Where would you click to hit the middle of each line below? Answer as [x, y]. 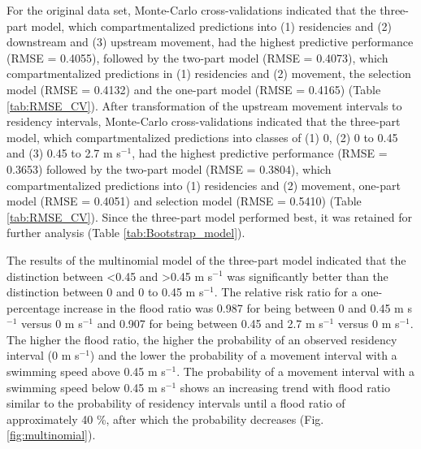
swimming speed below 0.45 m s [86, 387]
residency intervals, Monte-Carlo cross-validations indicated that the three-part [204, 121]
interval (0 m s [43, 355]
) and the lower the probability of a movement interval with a [243, 355]
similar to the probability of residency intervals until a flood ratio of [176, 403]
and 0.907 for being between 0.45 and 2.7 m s [210, 324]
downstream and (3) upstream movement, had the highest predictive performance [210, 42]
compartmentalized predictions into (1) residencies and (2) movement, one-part [204, 185]
